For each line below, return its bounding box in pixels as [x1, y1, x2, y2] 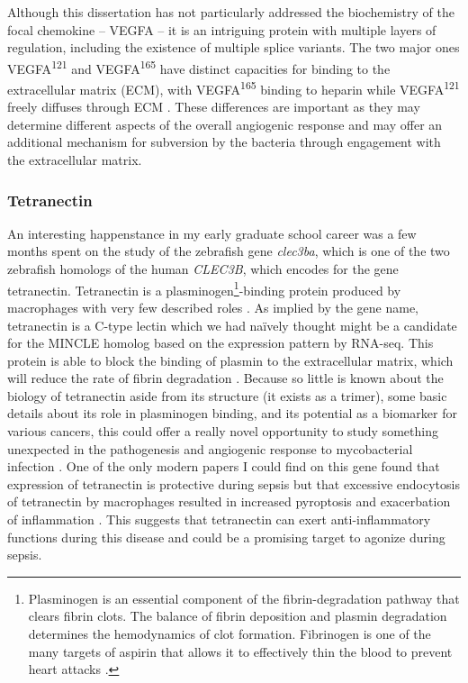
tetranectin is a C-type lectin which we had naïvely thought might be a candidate [7, 315, 457, 334]
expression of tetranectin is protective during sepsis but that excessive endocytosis [7, 474, 460, 493]
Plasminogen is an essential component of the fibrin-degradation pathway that [28, 588, 460, 607]
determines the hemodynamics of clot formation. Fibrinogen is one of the [28, 624, 431, 642]
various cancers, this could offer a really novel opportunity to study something [7, 422, 438, 441]
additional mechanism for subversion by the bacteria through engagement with [7, 132, 441, 151]
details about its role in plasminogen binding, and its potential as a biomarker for [7, 404, 457, 423]
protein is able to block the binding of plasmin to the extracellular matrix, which [7, 351, 454, 369]
